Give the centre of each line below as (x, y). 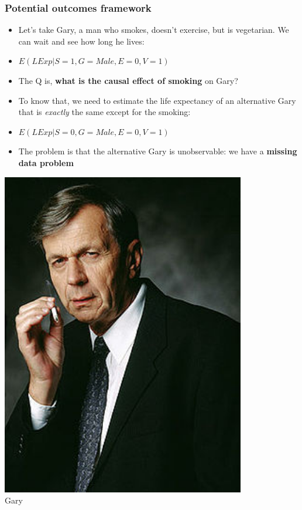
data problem (46, 162)
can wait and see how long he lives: (81, 41)
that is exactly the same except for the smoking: (104, 112)
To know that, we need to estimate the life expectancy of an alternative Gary (157, 100)
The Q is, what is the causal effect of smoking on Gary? (128, 80)
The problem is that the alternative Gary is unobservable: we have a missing (158, 151)
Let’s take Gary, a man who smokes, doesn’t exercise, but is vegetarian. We (154, 30)
